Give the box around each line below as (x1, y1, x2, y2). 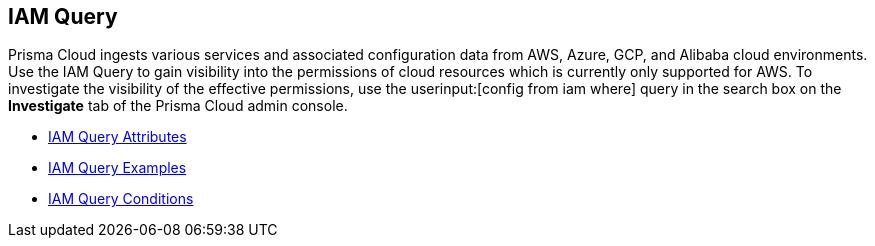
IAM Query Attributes (48, 128, 187, 146)
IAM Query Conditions (48, 190, 194, 208)
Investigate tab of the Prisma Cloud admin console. (8, 97, 348, 115)
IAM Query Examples (48, 159, 187, 177)
